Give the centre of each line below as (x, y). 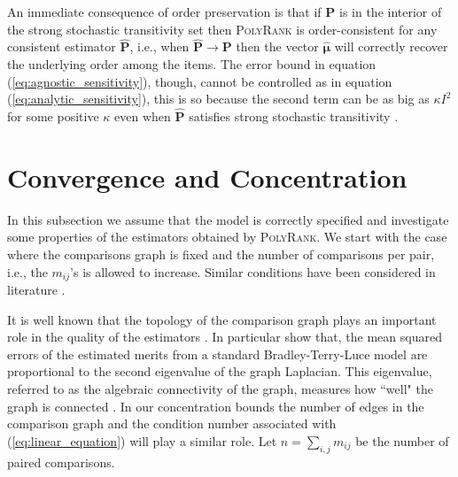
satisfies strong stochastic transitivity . (294, 116)
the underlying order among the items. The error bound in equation (192, 64)
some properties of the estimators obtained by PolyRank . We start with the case (227, 237)
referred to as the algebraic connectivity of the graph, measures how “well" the (220, 388)
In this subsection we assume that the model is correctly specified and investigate (228, 219)
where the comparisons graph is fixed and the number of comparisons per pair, (221, 254)
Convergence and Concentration (207, 177)
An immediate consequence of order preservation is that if (164, 12)
